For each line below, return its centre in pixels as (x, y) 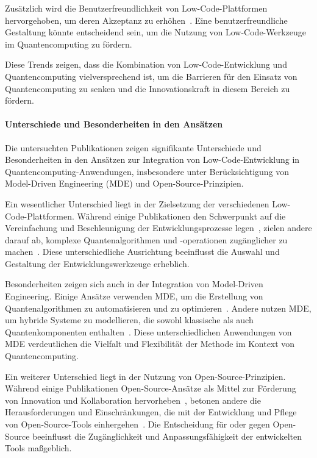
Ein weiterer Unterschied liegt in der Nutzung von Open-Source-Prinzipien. (145, 376)
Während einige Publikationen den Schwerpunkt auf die (181, 216)
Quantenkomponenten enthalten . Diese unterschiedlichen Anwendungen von (148, 331)
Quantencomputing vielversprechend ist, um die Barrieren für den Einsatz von (151, 76)
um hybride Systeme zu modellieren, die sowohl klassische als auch (129, 320)
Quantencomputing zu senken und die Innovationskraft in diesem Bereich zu (148, 88)
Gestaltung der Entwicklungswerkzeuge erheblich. (97, 263)
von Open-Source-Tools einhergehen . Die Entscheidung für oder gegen (137, 424)
